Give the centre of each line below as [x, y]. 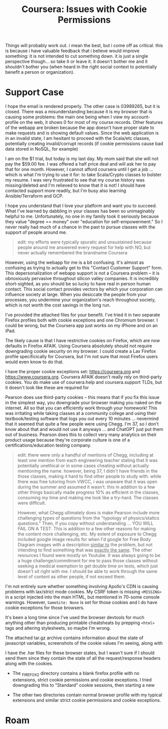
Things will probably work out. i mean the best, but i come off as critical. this [84, 46]
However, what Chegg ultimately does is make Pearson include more [89, 513]
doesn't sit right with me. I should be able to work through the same [87, 571]
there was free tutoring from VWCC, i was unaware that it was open [88, 482]
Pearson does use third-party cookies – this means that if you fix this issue [82, 397]
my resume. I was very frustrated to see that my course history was [75, 180]
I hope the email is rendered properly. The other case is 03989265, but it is [83, 106]
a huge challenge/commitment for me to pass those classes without [88, 561]
